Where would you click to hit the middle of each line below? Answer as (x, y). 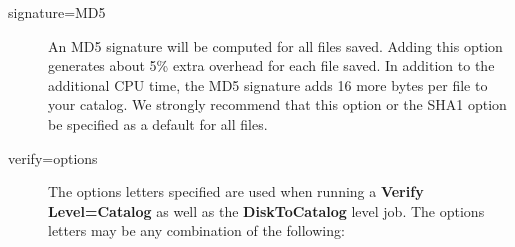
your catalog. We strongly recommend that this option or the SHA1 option (277, 104)
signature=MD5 (57, 12)
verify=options (53, 157)
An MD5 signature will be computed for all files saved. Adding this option (275, 45)
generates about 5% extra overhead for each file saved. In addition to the (271, 65)
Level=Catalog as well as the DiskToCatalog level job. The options (266, 210)
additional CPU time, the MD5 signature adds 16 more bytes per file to (268, 84)
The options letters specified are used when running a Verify (236, 191)
